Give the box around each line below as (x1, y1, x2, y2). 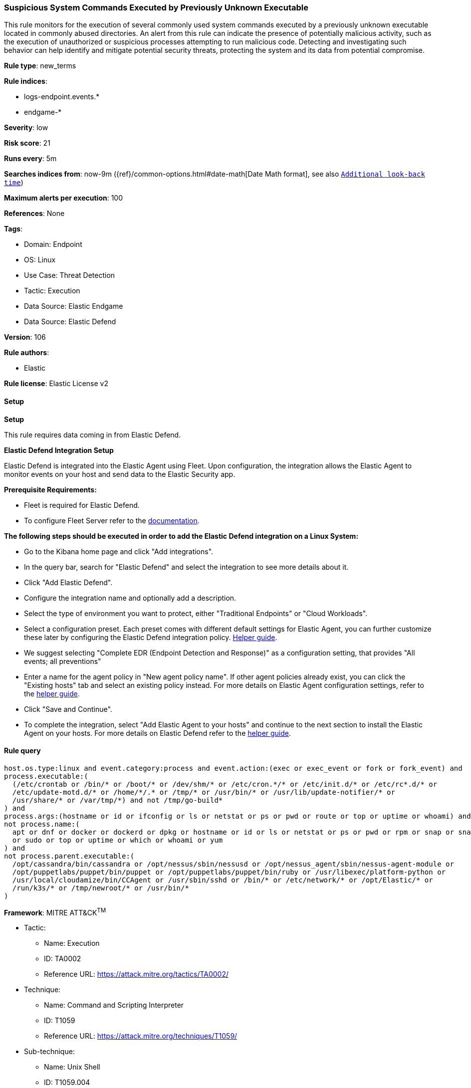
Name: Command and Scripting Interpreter (44, 1001, 184, 1010)
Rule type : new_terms (4, 61, 76, 70)
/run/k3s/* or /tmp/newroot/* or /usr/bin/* (12, 883, 189, 892)
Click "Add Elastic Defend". (24, 578, 113, 587)
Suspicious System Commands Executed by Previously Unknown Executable (4, 2, 308, 12)
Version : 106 (4, 333, 46, 342)
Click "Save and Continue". (24, 704, 112, 713)
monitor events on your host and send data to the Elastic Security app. (4, 469, 235, 478)
